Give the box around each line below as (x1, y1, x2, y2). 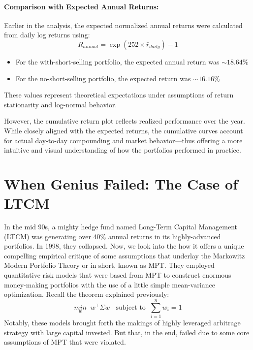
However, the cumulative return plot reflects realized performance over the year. (4, 116, 245, 126)
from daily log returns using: (4, 30, 90, 40)
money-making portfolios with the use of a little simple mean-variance (4, 279, 215, 289)
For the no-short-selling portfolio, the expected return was (15, 73, 191, 83)
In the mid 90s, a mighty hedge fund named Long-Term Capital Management (4, 222, 237, 232)
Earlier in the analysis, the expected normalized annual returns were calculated (4, 20, 243, 30)
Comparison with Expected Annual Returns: (4, 1, 159, 11)
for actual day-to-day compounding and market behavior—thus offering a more (4, 135, 243, 145)
